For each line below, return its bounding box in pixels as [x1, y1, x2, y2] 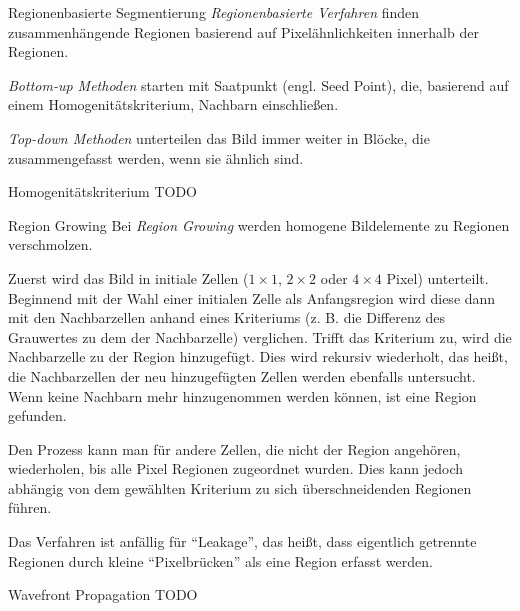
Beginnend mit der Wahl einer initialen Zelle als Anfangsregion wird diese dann [8, 287, 496, 308]
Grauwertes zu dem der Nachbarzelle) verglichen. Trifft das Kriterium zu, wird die [8, 326, 512, 347]
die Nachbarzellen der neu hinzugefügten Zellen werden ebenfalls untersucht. [8, 365, 476, 386]
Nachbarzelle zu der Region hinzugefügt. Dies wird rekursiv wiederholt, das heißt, [8, 346, 508, 367]
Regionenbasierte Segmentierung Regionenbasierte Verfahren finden [8, 2, 420, 22]
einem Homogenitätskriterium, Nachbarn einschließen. [8, 94, 339, 115]
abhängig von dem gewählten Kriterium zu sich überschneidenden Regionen [8, 477, 472, 498]
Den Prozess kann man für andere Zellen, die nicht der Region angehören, [8, 438, 461, 459]
